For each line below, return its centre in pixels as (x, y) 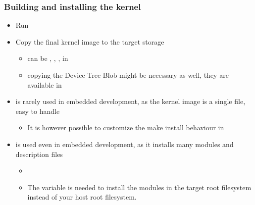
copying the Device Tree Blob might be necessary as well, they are (128, 75)
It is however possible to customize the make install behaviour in (126, 128)
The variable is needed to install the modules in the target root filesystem (139, 187)
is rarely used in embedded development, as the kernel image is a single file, (130, 101)
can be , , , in (48, 58)
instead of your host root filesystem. (82, 197)
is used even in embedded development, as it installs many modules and (125, 144)
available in (45, 84)
